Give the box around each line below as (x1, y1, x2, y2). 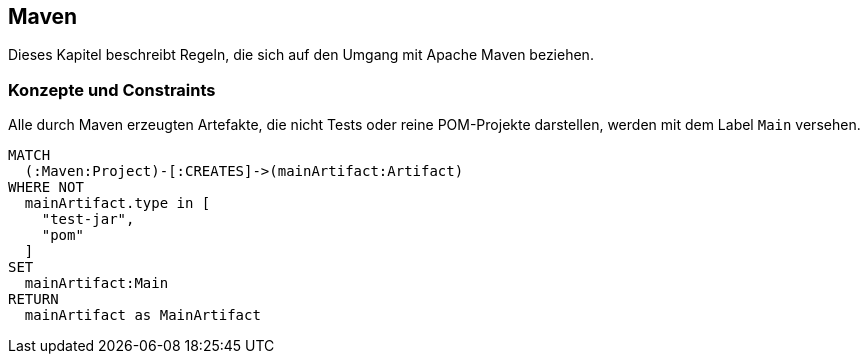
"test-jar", (41, 211, 135, 228)
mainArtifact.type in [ (24, 195, 211, 212)
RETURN (8, 291, 59, 308)
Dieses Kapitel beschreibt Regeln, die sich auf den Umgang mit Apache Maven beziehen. (8, 46, 594, 64)
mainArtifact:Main (24, 275, 169, 292)
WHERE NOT (8, 179, 84, 196)
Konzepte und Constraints (8, 79, 216, 100)
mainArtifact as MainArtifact (24, 307, 261, 324)
